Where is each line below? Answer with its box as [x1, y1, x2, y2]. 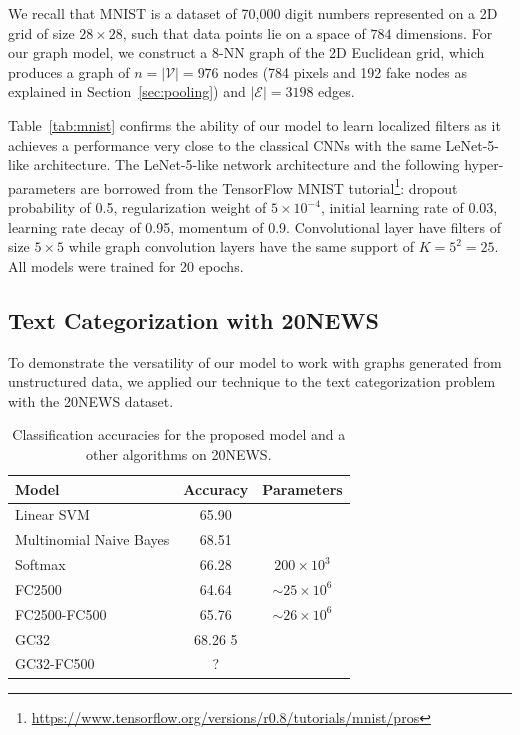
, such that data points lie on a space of [122, 22, 366, 43]
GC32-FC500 [15, 653, 95, 674]
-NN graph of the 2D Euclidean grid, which [218, 42, 485, 63]
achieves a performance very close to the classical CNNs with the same [8, 134, 441, 155]
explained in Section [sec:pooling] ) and [8, 81, 246, 102]
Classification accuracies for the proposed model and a [12, 424, 346, 445]
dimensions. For [396, 22, 493, 43]
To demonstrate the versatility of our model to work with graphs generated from [8, 351, 502, 372]
